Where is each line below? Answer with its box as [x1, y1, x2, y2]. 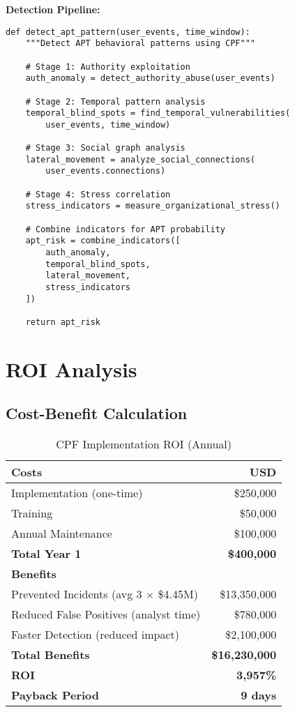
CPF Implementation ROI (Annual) [56, 436, 232, 453]
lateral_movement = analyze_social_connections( [25, 154, 255, 165]
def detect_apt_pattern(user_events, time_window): [6, 26, 250, 37]
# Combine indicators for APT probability [25, 224, 225, 234]
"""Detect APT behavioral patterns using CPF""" [25, 38, 255, 49]
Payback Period [11, 687, 100, 704]
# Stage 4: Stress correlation [25, 189, 171, 199]
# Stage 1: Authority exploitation [25, 61, 190, 72]
